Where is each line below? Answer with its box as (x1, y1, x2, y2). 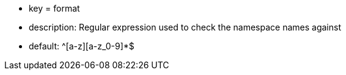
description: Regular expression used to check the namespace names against (29, 22, 341, 32)
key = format (29, 3, 80, 13)
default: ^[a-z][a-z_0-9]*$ (29, 41, 134, 51)
